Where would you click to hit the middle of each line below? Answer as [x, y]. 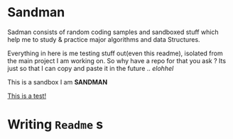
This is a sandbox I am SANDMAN [58, 82]
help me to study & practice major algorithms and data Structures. [104, 39]
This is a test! [27, 96]
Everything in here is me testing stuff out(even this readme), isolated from [115, 53]
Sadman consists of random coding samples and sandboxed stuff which [113, 32]
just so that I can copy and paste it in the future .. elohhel [91, 68]
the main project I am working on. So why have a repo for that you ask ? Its [116, 60]
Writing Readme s [55, 124]
